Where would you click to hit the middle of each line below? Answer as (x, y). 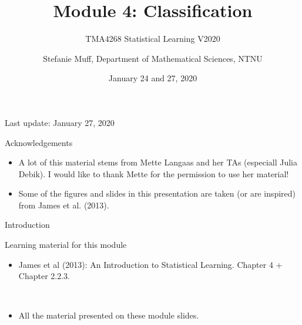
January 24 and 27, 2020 (153, 78)
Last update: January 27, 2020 (60, 122)
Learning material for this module (66, 245)
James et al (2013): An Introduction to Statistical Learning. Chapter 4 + (150, 264)
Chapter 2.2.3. (44, 276)
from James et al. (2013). (64, 205)
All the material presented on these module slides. (109, 315)
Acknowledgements (39, 142)
